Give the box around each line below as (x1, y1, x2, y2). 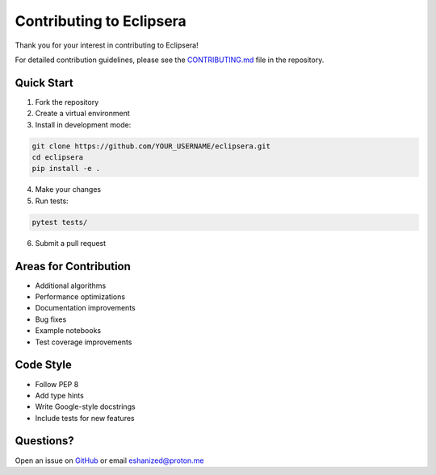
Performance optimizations (35, 292, 125, 302)
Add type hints (35, 390, 84, 400)
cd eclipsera (31, 153, 84, 161)
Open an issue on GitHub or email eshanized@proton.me (15, 456, 204, 465)
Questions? (15, 434, 74, 448)
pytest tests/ (31, 218, 88, 227)
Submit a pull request (35, 238, 107, 248)
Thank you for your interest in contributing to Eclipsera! (15, 40, 199, 50)
